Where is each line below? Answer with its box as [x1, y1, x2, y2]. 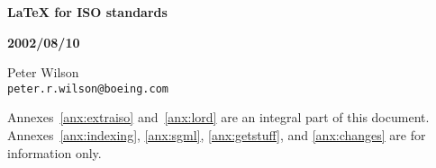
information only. [7, 143, 102, 162]
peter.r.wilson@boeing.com [7, 82, 168, 95]
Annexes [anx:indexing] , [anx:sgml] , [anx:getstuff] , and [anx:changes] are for [7, 126, 426, 145]
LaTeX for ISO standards [7, 3, 168, 21]
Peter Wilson [7, 63, 79, 82]
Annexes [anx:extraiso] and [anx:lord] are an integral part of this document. [7, 108, 430, 127]
